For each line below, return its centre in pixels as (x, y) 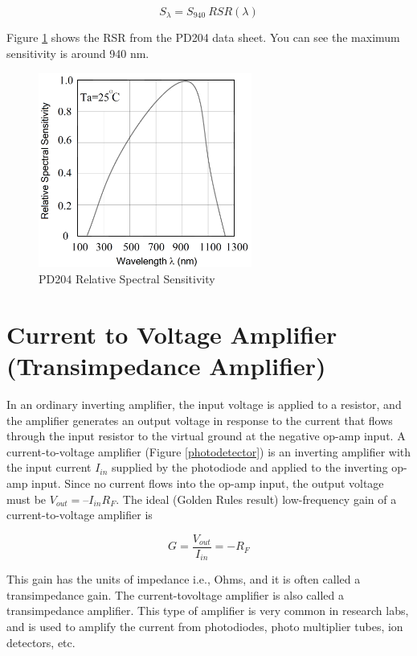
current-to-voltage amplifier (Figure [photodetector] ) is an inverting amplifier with (209, 451)
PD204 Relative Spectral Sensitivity (127, 279)
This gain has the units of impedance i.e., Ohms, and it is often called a (184, 579)
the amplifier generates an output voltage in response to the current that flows (200, 420)
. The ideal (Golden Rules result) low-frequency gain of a (256, 499)
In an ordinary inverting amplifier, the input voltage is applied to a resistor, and (204, 404)
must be (27, 499)
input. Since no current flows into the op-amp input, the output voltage (208, 483)
